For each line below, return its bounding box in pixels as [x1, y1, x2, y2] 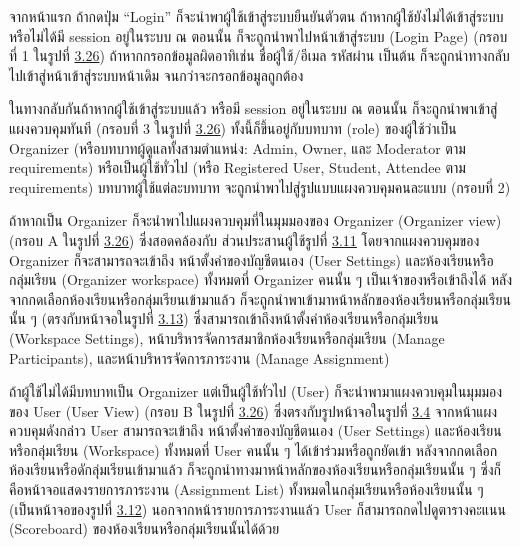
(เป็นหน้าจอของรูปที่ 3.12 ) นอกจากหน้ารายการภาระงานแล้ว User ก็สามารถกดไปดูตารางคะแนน [9, 498, 506, 519]
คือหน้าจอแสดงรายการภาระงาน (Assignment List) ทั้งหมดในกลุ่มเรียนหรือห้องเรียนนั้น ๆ [9, 479, 484, 500]
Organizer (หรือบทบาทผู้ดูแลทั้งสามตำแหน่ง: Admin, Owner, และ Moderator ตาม [9, 137, 466, 158]
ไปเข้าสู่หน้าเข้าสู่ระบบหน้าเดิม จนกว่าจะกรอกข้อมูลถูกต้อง [9, 64, 304, 85]
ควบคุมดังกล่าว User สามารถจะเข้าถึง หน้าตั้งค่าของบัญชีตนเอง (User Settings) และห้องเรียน [9, 420, 502, 441]
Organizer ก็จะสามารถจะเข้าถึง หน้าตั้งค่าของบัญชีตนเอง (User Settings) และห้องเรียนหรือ [9, 249, 494, 270]
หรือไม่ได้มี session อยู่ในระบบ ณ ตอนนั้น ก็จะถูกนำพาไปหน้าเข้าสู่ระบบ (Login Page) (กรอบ [9, 25, 508, 46]
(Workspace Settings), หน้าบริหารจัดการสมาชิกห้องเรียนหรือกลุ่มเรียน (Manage [9, 327, 445, 348]
